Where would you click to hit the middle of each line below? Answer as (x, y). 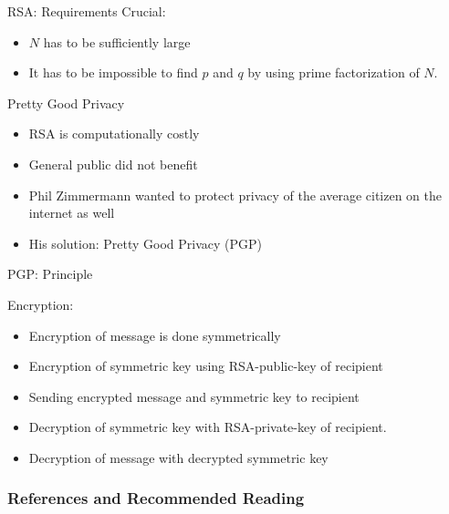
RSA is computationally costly (114, 134)
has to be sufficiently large (117, 41)
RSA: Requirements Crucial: (87, 11)
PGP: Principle (50, 274)
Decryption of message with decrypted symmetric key (178, 457)
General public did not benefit (113, 164)
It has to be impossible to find (113, 72)
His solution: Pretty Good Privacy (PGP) (145, 243)
